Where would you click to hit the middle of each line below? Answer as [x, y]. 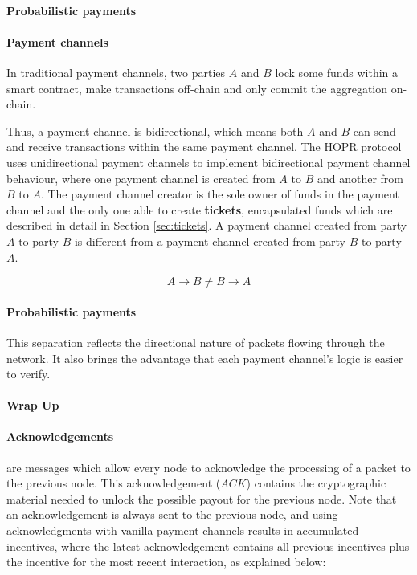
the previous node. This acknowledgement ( [114, 483]
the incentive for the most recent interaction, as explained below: [166, 562]
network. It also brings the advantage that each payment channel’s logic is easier [205, 358]
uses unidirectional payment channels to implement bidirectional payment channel [208, 162]
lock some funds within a [337, 72]
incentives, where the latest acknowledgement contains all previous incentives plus [208, 546]
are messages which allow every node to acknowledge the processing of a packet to [208, 467]
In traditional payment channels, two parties [116, 72]
